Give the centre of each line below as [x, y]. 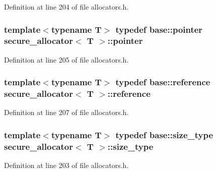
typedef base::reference [163, 82]
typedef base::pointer [159, 29]
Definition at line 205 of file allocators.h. [66, 59]
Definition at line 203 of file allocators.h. [66, 165]
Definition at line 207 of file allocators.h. [66, 112]
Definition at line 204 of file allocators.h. [66, 7]
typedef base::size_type [164, 134]
